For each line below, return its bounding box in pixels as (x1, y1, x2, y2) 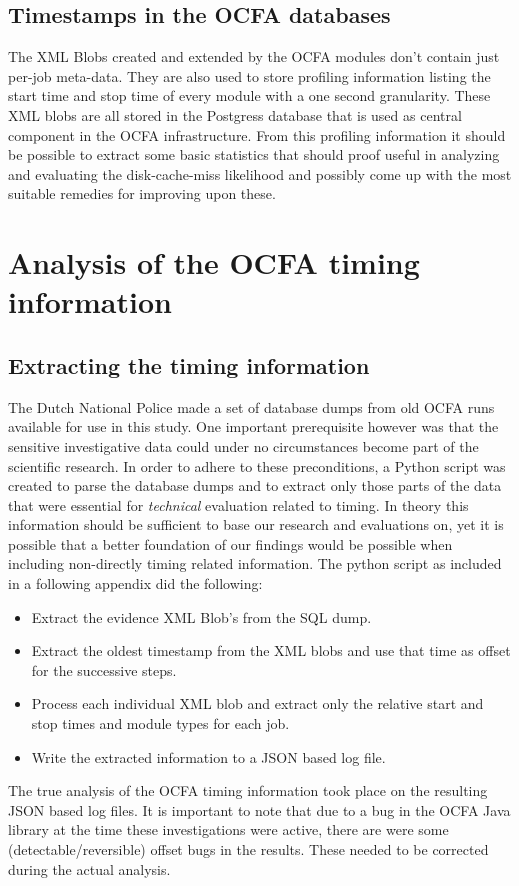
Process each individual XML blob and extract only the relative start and (31, 693, 484, 714)
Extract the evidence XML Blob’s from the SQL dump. (31, 606, 372, 627)
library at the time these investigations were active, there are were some (8, 819, 449, 840)
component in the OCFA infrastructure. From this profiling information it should (8, 124, 506, 145)
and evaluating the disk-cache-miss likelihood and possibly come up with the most (8, 163, 512, 184)
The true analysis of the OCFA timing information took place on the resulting (8, 780, 488, 801)
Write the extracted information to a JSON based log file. (31, 746, 386, 767)
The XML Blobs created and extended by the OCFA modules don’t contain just (8, 46, 500, 67)
